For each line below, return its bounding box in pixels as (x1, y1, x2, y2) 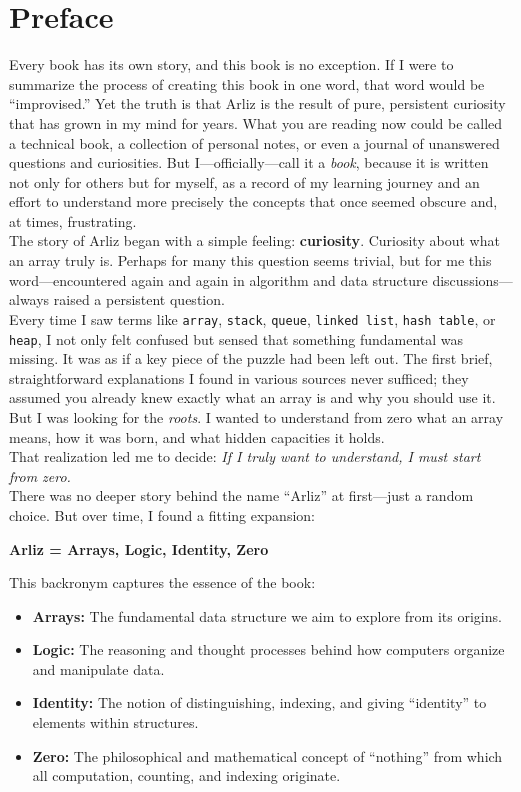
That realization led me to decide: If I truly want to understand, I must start (9, 446, 481, 467)
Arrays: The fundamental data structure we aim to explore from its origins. (32, 605, 502, 626)
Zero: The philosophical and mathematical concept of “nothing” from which (32, 745, 503, 766)
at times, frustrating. (9, 210, 137, 231)
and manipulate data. (32, 658, 165, 679)
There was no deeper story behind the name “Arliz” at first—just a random (9, 485, 474, 506)
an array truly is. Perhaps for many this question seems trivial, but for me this (9, 250, 492, 271)
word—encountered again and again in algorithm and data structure (9, 269, 428, 290)
